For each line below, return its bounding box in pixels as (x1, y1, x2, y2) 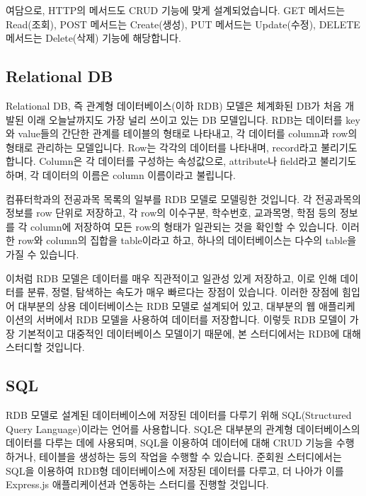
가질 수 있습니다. (6, 246, 79, 261)
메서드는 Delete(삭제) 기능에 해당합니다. (6, 30, 181, 45)
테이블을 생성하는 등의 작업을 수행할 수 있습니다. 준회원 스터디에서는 (39, 449, 342, 464)
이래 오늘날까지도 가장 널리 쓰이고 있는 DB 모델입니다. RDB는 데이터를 (27, 112, 343, 127)
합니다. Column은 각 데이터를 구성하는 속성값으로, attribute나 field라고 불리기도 (6, 154, 357, 168)
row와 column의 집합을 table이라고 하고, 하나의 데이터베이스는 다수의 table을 (18, 233, 357, 248)
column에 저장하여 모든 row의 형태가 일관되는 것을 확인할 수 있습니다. (30, 219, 338, 233)
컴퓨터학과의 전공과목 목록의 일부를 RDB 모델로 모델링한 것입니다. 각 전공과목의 (6, 191, 361, 206)
